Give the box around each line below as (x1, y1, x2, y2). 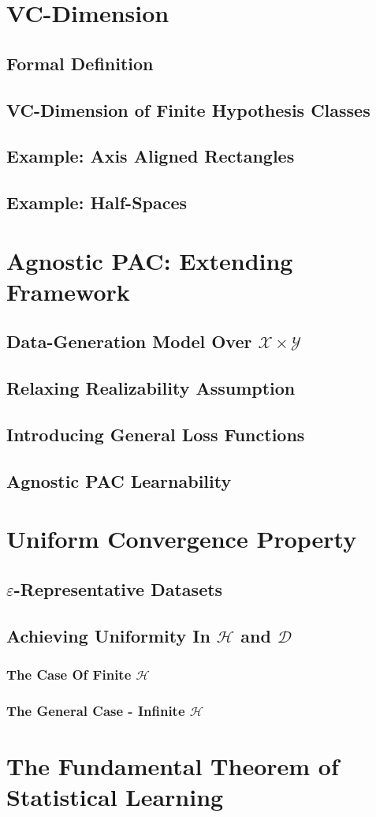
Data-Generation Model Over (6, 329, 252, 354)
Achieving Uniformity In (6, 623, 210, 647)
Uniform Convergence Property (6, 523, 357, 555)
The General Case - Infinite (6, 700, 185, 720)
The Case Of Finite (6, 665, 132, 684)
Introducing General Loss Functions (6, 422, 305, 447)
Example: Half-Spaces (6, 190, 188, 215)
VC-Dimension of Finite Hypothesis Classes (6, 97, 370, 122)
